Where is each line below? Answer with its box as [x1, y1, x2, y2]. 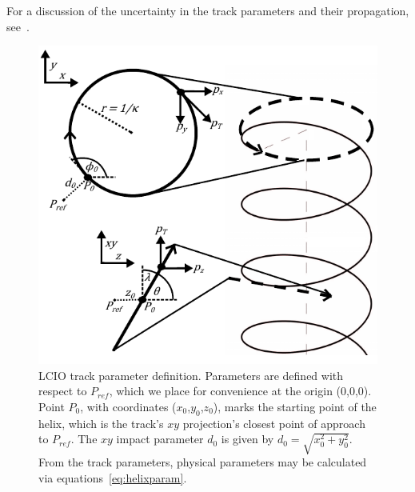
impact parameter [116, 430, 204, 447]
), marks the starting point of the [213, 398, 377, 414]
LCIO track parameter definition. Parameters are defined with [38, 366, 344, 383]
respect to [38, 382, 87, 399]
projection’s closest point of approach [182, 414, 365, 431]
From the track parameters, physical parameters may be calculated [38, 454, 367, 470]
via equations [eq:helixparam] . [38, 469, 187, 486]
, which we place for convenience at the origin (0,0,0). [109, 382, 372, 399]
